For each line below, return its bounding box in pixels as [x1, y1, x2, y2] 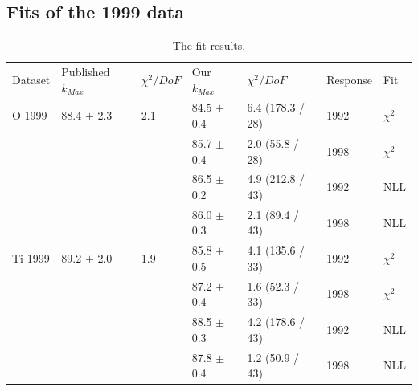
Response [326, 71, 372, 88]
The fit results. [172, 37, 246, 54]
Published [61, 63, 110, 80]
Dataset [12, 71, 51, 88]
